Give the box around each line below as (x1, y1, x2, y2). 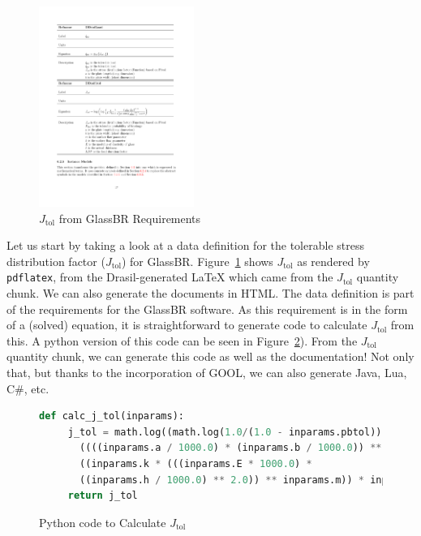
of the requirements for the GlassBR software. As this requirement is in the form (6, 300, 408, 317)
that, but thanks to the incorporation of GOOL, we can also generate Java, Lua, (6, 363, 407, 380)
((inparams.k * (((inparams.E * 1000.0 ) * (79, 457, 312, 470)
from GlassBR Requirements (58, 209, 201, 226)
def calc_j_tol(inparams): (39, 410, 184, 422)
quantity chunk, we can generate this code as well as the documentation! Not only (6, 348, 415, 365)
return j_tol (67, 490, 138, 502)
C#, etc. (6, 379, 49, 397)
